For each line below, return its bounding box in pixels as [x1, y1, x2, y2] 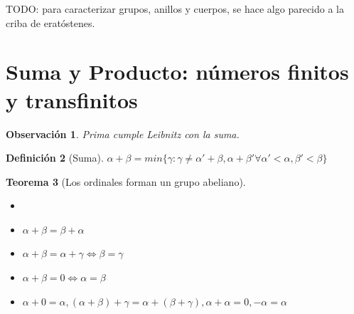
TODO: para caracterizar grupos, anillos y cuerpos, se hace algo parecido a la [6, 1, 344, 16]
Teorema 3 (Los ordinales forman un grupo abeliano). [6, 174, 246, 189]
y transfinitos [6, 85, 138, 114]
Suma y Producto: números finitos [6, 57, 349, 86]
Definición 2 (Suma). [6, 150, 104, 165]
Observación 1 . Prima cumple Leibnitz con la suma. [6, 126, 240, 141]
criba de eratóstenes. [6, 15, 95, 30]
